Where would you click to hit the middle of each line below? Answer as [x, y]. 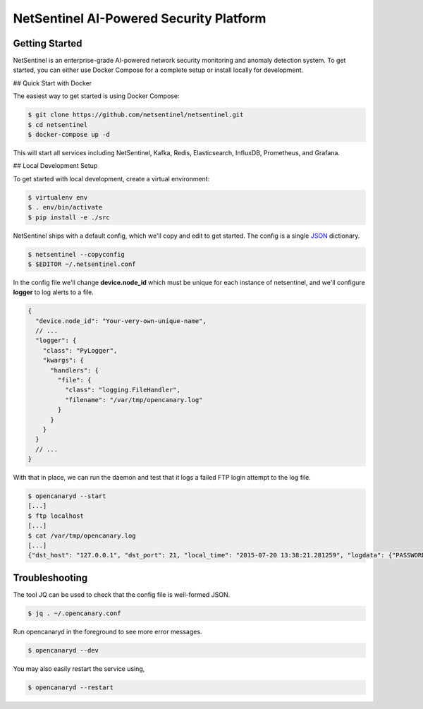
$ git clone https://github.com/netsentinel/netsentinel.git [136, 115]
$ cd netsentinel [58, 125]
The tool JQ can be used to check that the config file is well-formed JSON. [122, 594]
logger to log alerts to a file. [54, 292]
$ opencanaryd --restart [71, 687]
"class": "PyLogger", [80, 350]
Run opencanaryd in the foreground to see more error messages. [108, 631]
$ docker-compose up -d [69, 134]
